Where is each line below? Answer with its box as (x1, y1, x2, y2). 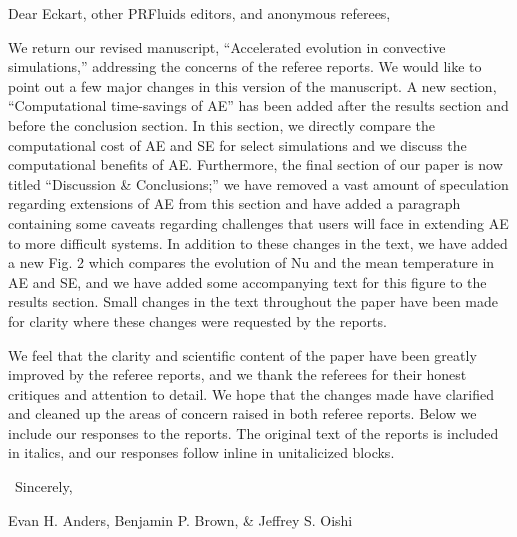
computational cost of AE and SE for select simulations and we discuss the (8, 134, 467, 155)
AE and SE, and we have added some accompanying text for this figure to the (8, 271, 487, 292)
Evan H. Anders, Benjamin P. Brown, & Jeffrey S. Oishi (8, 509, 353, 530)
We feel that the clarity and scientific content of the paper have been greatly (8, 344, 477, 365)
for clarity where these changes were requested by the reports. (8, 310, 387, 331)
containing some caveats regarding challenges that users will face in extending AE (8, 212, 509, 233)
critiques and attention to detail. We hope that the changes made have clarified (8, 383, 494, 404)
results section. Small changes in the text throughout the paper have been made (8, 291, 499, 312)
